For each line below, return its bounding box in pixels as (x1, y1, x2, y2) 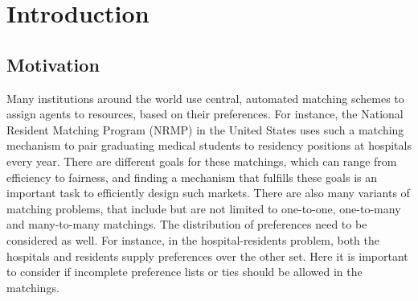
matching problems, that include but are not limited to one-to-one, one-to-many (6, 200, 401, 216)
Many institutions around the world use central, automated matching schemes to (6, 89, 404, 106)
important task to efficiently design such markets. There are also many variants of (6, 184, 410, 201)
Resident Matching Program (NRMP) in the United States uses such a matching (6, 121, 404, 138)
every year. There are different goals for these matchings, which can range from (6, 152, 397, 169)
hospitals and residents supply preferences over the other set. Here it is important (6, 247, 408, 264)
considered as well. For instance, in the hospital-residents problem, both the (6, 231, 379, 248)
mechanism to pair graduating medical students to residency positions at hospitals (6, 137, 412, 154)
